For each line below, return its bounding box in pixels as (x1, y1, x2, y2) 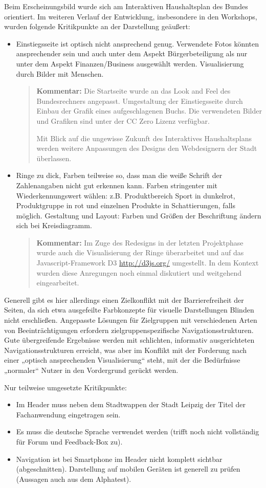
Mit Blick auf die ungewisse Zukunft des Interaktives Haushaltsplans (36, 132, 252, 143)
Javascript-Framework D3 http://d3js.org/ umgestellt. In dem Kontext (36, 257, 259, 268)
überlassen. (36, 152, 72, 163)
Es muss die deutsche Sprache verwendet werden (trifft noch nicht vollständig (16, 426, 259, 437)
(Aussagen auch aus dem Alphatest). (16, 473, 131, 484)
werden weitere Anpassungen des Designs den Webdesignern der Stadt (36, 143, 257, 153)
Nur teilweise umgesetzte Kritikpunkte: (4, 382, 127, 392)
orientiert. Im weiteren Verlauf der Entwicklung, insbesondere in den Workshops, (4, 11, 257, 21)
